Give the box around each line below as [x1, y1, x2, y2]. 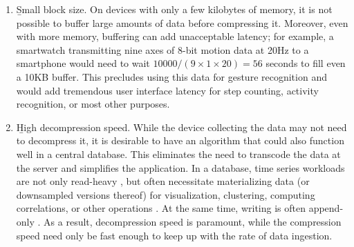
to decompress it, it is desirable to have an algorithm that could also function [16, 133, 344, 148]
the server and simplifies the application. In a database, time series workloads [16, 160, 345, 175]
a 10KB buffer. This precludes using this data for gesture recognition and [16, 69, 327, 83]
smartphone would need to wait [16, 56, 150, 70]
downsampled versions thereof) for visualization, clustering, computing [16, 187, 315, 201]
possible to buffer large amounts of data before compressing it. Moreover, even [16, 15, 348, 30]
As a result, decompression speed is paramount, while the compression [44, 214, 342, 228]
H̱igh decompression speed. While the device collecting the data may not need [16, 119, 347, 134]
